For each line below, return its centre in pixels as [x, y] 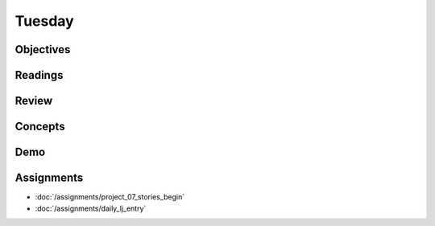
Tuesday [44, 21]
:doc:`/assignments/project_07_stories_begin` [110, 197]
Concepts [40, 127]
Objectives [43, 49]
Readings [39, 75]
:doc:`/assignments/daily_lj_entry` [91, 208]
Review [34, 101]
